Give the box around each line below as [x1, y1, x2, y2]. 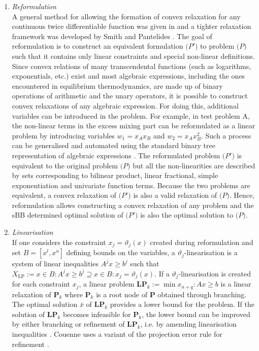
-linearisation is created [178, 268, 251, 278]
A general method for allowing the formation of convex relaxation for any [12, 11, 241, 21]
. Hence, [229, 190, 255, 200]
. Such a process [201, 130, 251, 141]
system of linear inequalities [12, 258, 99, 269]
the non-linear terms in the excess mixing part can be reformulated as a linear [12, 120, 255, 131]
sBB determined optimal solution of [12, 209, 123, 220]
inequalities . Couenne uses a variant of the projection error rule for [12, 328, 222, 339]
